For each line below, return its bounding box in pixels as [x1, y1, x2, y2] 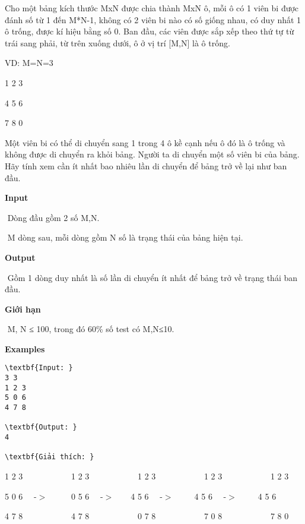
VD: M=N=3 [5, 56, 53, 69]
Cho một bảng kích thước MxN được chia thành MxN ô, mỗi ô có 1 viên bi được [5, 2, 299, 14]
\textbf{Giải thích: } [5, 453, 94, 462]
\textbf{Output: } [5, 423, 77, 432]
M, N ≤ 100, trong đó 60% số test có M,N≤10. [7, 323, 174, 335]
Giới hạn [5, 302, 41, 315]
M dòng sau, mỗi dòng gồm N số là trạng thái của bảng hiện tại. [7, 231, 243, 244]
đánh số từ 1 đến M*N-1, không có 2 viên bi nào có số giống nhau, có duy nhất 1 [5, 13, 301, 26]
